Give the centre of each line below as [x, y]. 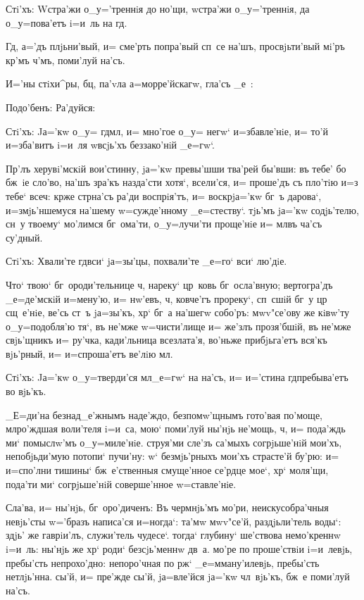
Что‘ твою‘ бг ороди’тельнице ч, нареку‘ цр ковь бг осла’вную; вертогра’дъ [169, 284]
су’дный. [24, 237]
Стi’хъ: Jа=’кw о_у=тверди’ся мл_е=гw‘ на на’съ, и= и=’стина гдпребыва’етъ [177, 377]
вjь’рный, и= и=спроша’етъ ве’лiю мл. [89, 353]
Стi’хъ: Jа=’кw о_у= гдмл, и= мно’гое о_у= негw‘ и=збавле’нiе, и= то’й [167, 131]
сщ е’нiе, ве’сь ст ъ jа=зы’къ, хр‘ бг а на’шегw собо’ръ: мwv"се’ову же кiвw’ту [178, 312]
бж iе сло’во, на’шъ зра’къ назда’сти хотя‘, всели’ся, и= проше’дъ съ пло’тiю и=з [182, 182]
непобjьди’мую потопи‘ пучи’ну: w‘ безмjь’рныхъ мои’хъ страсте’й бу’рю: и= [172, 456]
